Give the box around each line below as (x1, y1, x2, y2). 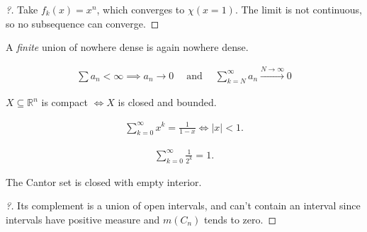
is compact (41, 95, 88, 110)
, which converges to (96, 2, 185, 16)
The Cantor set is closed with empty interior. (6, 174, 202, 189)
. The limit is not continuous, (235, 2, 362, 16)
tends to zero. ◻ (204, 211, 277, 226)
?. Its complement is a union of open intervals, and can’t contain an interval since (6, 198, 361, 213)
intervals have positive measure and (6, 211, 160, 226)
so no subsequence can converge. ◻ (6, 16, 159, 30)
